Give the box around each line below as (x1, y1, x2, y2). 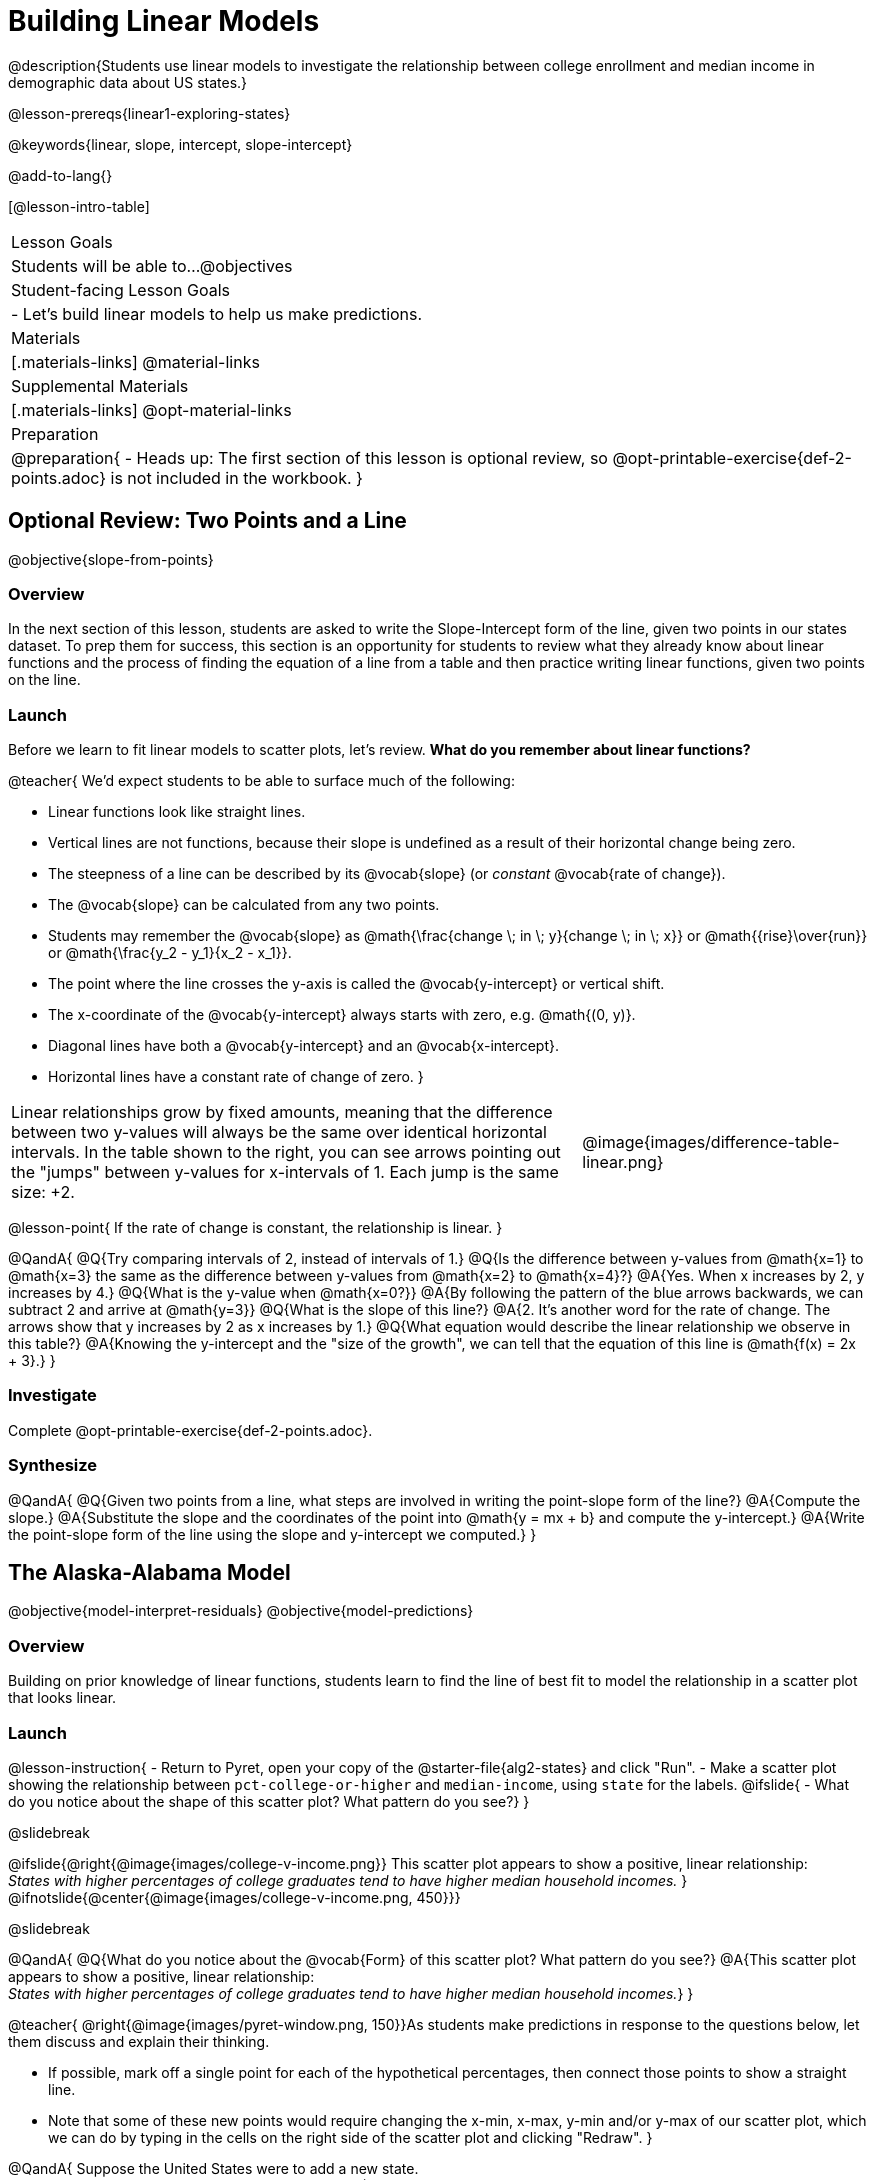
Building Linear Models (8, 4, 320, 38)
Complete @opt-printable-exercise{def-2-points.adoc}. (8, 1421, 373, 1439)
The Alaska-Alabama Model (8, 1560, 291, 1586)
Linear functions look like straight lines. (48, 803, 306, 821)
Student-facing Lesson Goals (11, 279, 231, 300)
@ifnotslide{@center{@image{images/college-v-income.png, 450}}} (8, 1888, 461, 1906)
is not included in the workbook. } (110, 467, 363, 488)
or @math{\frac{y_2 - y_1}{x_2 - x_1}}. (48, 944, 292, 962)
